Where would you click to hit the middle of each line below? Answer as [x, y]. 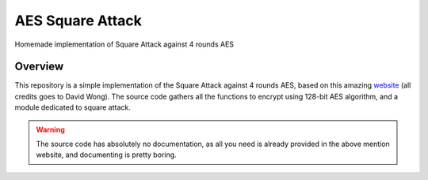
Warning [50, 129]
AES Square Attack [78, 21]
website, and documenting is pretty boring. [107, 155]
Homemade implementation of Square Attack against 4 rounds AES [124, 44]
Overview [39, 67]
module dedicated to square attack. [73, 107]
